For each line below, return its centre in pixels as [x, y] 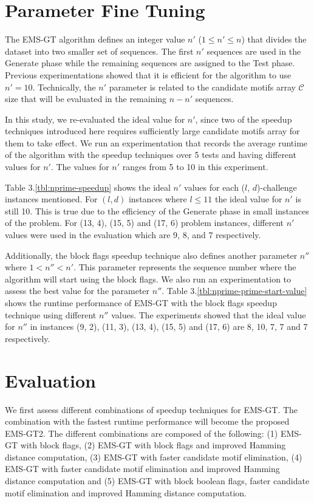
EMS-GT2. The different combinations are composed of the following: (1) [142, 433]
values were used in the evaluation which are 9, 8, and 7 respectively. [133, 235]
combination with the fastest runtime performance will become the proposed [147, 421]
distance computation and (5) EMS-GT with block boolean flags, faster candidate [157, 481]
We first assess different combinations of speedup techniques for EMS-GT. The [152, 409]
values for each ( [215, 187]
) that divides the [274, 39]
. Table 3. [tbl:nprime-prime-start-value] [234, 291]
